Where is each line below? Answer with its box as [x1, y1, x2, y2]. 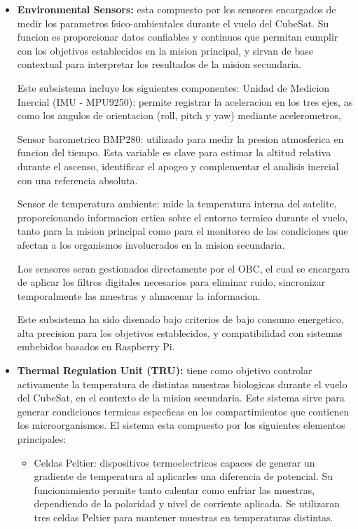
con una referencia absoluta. [17, 172, 138, 187]
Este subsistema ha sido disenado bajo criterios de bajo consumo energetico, [17, 312, 344, 327]
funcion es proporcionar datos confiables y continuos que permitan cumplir [17, 29, 338, 44]
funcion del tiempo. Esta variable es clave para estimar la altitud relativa [17, 145, 331, 160]
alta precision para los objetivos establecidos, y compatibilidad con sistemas [17, 325, 343, 340]
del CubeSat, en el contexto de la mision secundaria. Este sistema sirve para [17, 390, 345, 405]
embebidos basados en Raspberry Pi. [17, 339, 175, 354]
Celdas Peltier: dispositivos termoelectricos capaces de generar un [34, 455, 315, 469]
